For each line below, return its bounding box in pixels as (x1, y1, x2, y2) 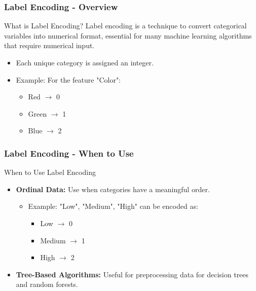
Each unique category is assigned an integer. (16, 57, 154, 67)
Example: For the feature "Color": (16, 74, 121, 85)
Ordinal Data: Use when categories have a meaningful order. (16, 184, 210, 194)
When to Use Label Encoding (4, 167, 96, 177)
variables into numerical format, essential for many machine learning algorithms (4, 30, 252, 41)
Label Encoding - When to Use (4, 147, 134, 159)
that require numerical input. (4, 40, 95, 51)
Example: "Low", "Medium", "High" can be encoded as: (28, 201, 198, 211)
